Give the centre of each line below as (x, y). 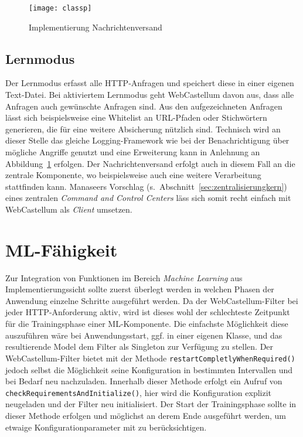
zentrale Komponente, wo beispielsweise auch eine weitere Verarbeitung (133, 175)
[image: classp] (60, 8)
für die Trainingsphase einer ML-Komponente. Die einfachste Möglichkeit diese (147, 324)
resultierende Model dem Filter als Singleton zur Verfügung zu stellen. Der (139, 346)
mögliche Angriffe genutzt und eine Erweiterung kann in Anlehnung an (133, 152)
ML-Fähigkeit (62, 249)
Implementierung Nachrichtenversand (96, 27)
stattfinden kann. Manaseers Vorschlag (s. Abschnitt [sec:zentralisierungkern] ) (146, 186)
